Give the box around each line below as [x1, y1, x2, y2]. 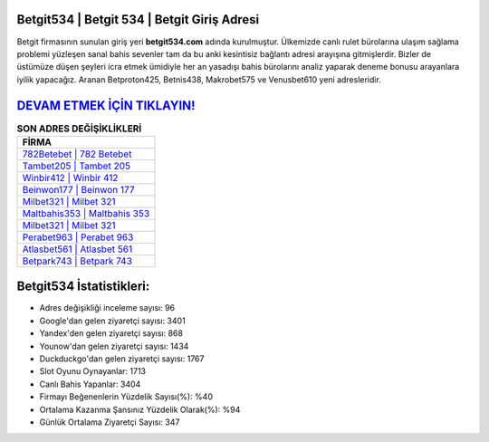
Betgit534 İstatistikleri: [16, 279, 150, 294]
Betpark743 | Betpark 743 [22, 255, 133, 267]
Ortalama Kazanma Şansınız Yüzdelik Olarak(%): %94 [39, 404, 241, 415]
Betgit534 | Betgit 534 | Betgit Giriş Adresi [16, 12, 260, 27]
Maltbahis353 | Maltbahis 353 [22, 207, 150, 219]
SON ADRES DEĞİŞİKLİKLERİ [16, 122, 142, 135]
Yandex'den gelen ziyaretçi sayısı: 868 [39, 328, 183, 339]
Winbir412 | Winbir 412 [22, 171, 119, 184]
